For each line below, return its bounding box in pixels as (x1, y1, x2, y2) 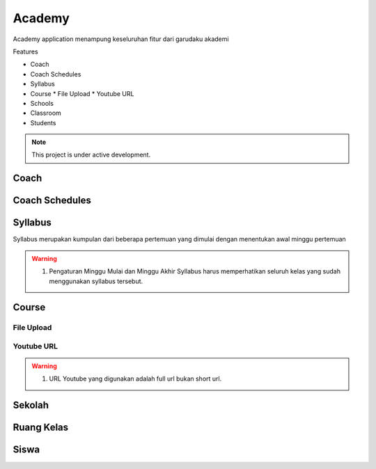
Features (13, 47, 38, 56)
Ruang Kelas (13, 422, 69, 434)
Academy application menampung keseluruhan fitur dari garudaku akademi (13, 35, 229, 43)
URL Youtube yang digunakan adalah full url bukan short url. (49, 374, 222, 383)
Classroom (30, 109, 62, 118)
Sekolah (13, 399, 49, 411)
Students (30, 118, 56, 127)
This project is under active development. (31, 150, 151, 159)
